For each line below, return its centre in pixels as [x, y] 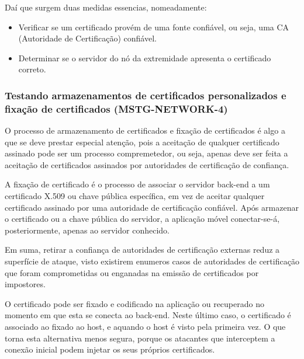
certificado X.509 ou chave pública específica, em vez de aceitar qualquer [135, 196]
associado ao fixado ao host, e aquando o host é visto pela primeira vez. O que [145, 327]
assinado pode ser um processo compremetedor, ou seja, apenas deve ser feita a [146, 153]
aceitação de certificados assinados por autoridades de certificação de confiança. [147, 164]
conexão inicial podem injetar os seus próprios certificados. [110, 349]
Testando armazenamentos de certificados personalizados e [146, 95]
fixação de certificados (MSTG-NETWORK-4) [116, 108]
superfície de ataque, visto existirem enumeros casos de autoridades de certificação [152, 261]
